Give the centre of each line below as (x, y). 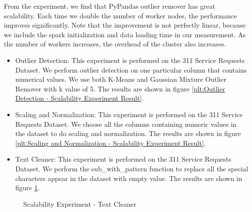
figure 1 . (27, 188)
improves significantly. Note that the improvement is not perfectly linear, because (125, 25)
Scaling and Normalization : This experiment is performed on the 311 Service (129, 114)
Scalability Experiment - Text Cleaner (80, 204)
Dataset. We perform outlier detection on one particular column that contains (131, 69)
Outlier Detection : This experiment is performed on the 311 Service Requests (130, 60)
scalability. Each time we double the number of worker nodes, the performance (120, 15)
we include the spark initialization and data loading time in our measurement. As (125, 34)
